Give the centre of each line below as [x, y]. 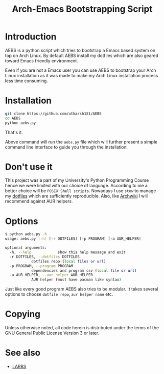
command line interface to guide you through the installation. [67, 147]
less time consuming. [26, 81]
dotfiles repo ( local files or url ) [69, 261]
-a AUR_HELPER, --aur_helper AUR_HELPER [51, 275]
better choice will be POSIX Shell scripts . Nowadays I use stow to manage [81, 191]
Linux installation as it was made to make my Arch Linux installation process [82, 75]
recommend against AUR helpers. [39, 201]
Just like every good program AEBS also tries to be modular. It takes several [82, 289]
